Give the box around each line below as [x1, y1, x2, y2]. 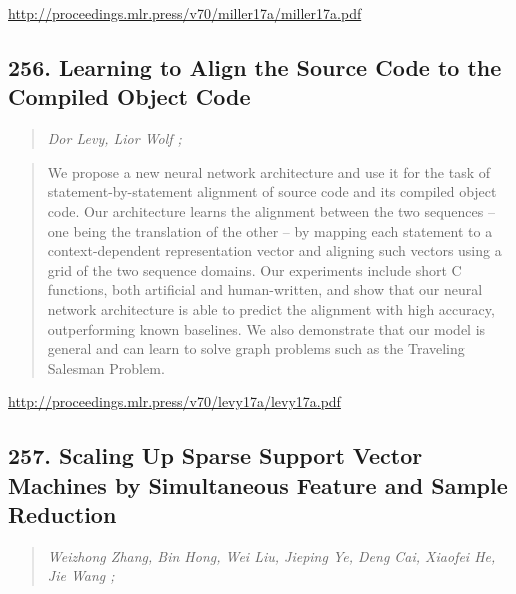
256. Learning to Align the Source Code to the [8, 51, 502, 82]
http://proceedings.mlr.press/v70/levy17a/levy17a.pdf [8, 391, 341, 412]
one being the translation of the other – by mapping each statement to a [47, 220, 493, 241]
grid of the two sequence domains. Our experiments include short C [47, 259, 462, 280]
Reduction [8, 499, 117, 530]
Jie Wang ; [47, 565, 115, 586]
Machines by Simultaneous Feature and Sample [8, 469, 508, 500]
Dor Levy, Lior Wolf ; [47, 128, 182, 149]
